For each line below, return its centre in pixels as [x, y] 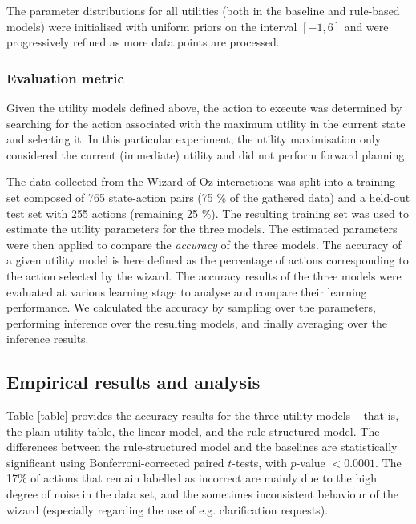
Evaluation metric [65, 77]
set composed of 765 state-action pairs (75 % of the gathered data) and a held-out [208, 197]
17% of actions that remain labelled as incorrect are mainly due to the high [192, 478]
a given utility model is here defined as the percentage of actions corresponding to [208, 260]
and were [366, 26]
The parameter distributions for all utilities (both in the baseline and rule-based [203, 10]
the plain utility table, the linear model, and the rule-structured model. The [193, 431]
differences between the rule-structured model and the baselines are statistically [202, 447]
